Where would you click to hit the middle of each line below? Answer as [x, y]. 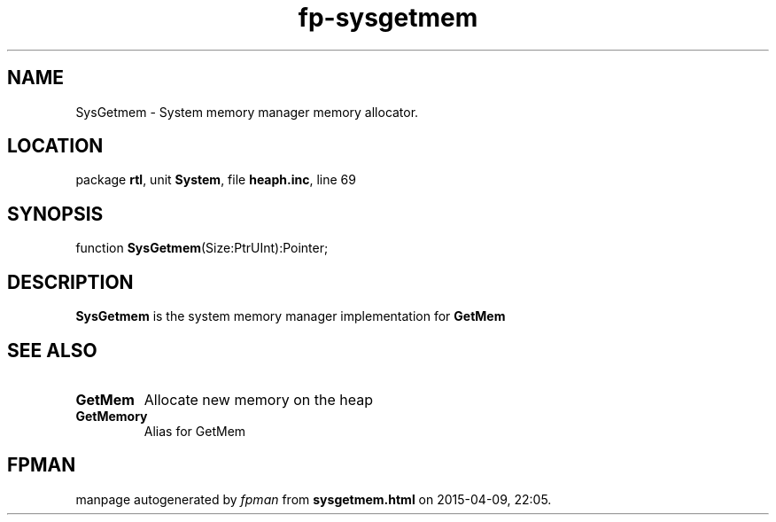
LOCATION [55, 146]
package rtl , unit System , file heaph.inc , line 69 [216, 180]
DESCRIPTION [70, 282]
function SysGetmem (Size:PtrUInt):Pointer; [202, 248]
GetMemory [112, 416]
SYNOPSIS [55, 214]
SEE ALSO [52, 350]
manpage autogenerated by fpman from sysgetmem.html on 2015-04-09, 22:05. [314, 499]
